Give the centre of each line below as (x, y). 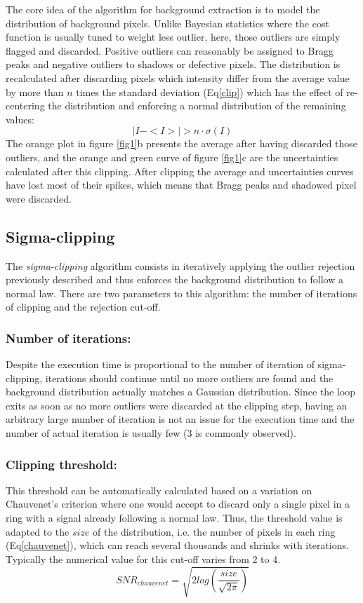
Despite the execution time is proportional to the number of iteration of (160, 364)
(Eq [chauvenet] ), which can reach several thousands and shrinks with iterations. (177, 545)
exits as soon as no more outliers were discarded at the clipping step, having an (177, 405)
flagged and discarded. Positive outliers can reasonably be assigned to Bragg (170, 50)
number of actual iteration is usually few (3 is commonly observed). (151, 433)
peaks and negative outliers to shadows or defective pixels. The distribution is (173, 64)
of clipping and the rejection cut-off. (83, 307)
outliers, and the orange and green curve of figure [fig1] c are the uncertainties (172, 157)
